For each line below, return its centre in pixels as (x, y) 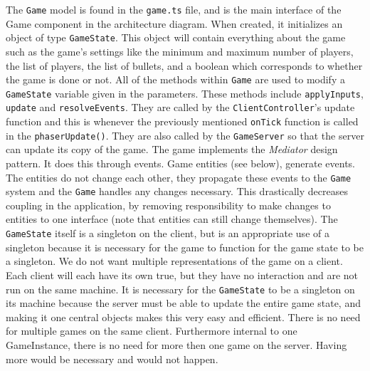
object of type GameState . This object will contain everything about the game (176, 37)
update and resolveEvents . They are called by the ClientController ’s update (180, 107)
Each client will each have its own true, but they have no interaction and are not (182, 275)
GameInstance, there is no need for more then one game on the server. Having (176, 344)
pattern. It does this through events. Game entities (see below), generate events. (181, 163)
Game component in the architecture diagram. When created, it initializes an (174, 23)
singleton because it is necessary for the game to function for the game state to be (185, 247)
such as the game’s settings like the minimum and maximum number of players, (180, 51)
